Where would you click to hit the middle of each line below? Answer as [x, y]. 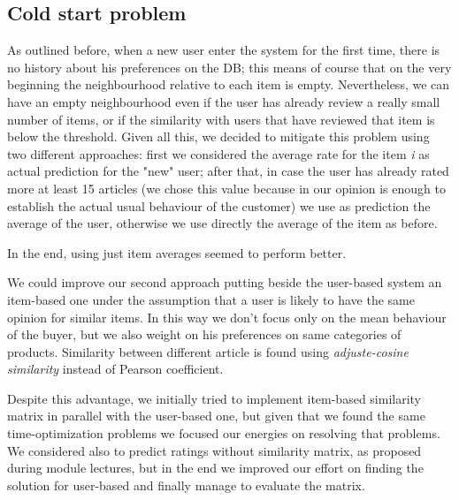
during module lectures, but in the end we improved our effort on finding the [215, 468]
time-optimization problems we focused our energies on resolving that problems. [224, 433]
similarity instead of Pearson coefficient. [115, 369]
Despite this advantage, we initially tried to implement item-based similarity [214, 398]
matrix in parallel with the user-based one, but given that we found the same [216, 416]
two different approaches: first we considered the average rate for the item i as [218, 153]
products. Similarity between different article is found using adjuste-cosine [208, 351]
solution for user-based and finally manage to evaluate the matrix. [186, 485]
